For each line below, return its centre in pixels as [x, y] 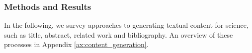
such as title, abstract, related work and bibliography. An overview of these [119, 34]
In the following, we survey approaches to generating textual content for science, [126, 25]
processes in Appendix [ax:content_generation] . [76, 44]
